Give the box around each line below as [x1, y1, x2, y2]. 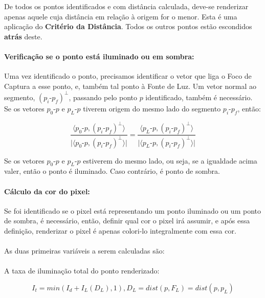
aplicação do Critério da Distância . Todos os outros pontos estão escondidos [4, 21, 252, 32]
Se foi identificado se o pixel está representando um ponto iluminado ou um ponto [4, 205, 261, 216]
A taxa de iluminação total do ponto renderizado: [4, 265, 160, 276]
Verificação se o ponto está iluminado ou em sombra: [4, 51, 194, 61]
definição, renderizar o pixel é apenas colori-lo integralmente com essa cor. [4, 225, 236, 236]
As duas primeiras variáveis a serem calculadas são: [4, 245, 165, 256]
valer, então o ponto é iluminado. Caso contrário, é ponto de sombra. [4, 166, 220, 176]
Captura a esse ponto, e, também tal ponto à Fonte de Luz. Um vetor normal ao [4, 80, 256, 91]
